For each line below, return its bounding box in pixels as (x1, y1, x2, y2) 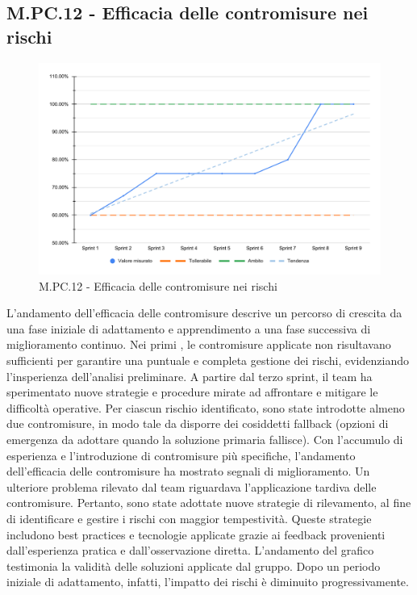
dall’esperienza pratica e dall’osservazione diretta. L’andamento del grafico (6, 542, 374, 559)
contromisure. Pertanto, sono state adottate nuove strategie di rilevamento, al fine (6, 494, 411, 511)
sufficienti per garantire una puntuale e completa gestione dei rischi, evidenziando (6, 352, 409, 369)
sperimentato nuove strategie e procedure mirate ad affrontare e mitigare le (6, 383, 378, 400)
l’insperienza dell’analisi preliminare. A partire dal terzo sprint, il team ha (6, 367, 373, 384)
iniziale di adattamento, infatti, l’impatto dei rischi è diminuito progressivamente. (6, 573, 409, 590)
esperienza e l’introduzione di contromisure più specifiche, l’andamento (6, 446, 356, 463)
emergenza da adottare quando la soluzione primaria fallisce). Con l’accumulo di (6, 431, 403, 448)
